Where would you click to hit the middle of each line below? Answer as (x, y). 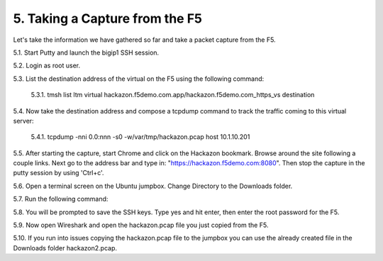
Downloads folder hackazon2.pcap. (65, 248)
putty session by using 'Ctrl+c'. (59, 173)
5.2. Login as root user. (47, 66)
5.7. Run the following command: (61, 199)
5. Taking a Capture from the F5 (107, 18)
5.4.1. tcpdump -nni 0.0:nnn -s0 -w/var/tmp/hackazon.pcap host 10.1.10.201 (140, 137)
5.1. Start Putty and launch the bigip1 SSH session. (86, 52)
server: (24, 121)
